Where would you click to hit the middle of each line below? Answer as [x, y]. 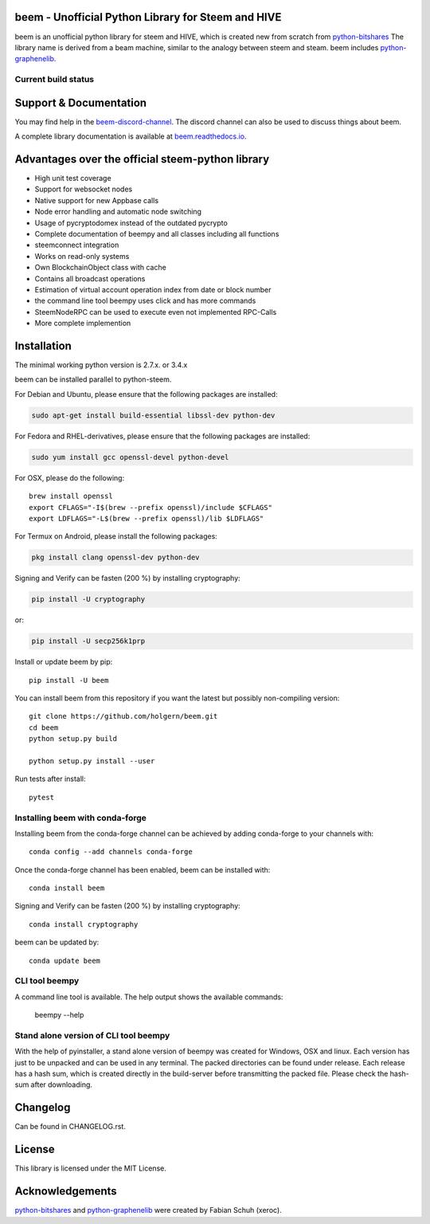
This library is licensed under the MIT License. [90, 1168]
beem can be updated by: [57, 942]
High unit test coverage [73, 178]
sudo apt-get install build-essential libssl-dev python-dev [153, 415]
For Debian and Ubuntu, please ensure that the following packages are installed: [146, 394]
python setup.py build [73, 739]
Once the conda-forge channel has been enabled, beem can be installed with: [143, 869]
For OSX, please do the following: [70, 477]
